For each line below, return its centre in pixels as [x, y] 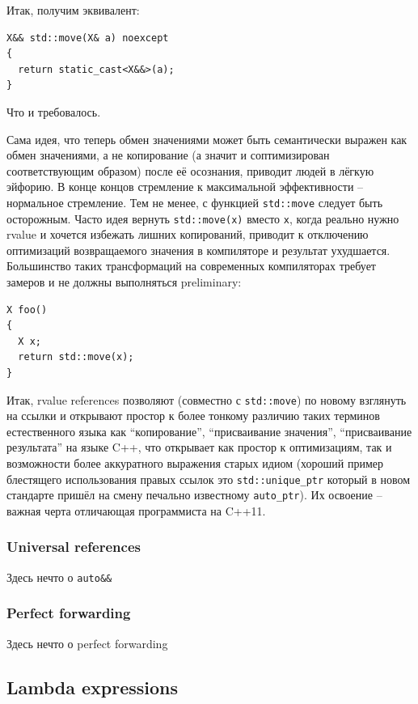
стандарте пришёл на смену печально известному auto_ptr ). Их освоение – [194, 495]
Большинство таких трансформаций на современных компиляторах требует [191, 266]
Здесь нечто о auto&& [59, 577]
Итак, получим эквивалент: [73, 10]
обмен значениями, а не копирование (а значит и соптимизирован [168, 155]
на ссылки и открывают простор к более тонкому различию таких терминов [193, 416]
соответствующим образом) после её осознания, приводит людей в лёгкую [190, 170]
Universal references [74, 547]
